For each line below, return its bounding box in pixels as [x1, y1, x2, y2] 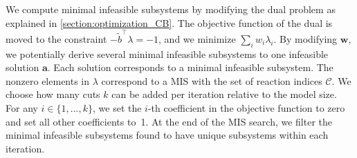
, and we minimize [158, 31, 236, 46]
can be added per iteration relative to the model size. [111, 87, 337, 101]
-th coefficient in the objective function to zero [147, 101, 345, 115]
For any [6, 101, 38, 115]
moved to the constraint [6, 31, 107, 46]
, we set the [93, 101, 142, 115]
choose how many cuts [6, 87, 100, 101]
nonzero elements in [6, 73, 90, 88]
